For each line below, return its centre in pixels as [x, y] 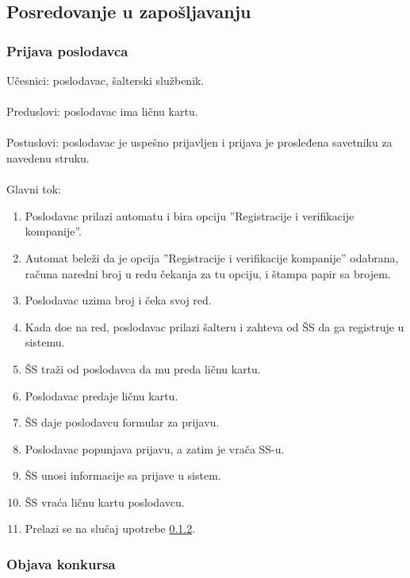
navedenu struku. [48, 157]
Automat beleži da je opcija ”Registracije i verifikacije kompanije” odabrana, [212, 257]
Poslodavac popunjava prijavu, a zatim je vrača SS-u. [155, 448]
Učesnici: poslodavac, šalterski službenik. [105, 80]
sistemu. [45, 342]
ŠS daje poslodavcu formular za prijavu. [122, 422]
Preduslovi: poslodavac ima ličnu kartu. [102, 111]
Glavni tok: [34, 189]
